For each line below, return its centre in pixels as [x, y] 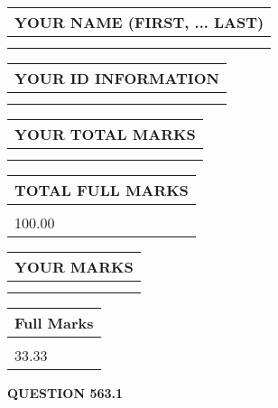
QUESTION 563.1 [65, 393]
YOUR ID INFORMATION [117, 78]
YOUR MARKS [74, 267]
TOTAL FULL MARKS [102, 190]
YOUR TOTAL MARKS [105, 134]
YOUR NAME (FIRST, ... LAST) [139, 22]
